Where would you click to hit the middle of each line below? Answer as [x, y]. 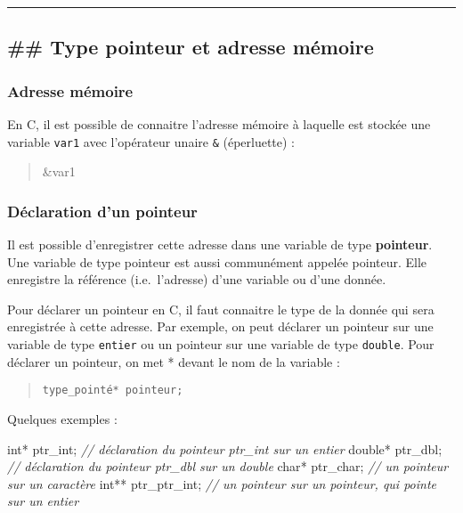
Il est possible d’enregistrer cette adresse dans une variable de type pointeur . [220, 244]
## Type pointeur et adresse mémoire [191, 47]
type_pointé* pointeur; [113, 391]
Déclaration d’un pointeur [102, 211]
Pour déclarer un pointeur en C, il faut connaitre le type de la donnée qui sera [221, 309]
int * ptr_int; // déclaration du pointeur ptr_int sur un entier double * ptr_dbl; [225, 448]
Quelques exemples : [62, 418]
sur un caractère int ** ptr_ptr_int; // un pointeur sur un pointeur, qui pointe [222, 483]
